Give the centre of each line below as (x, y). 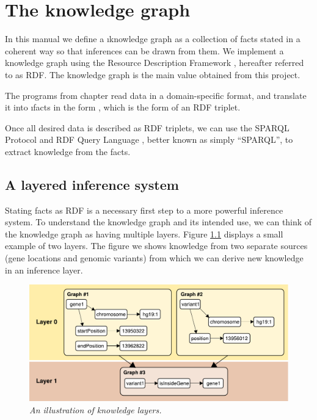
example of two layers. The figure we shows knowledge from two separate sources (156, 246)
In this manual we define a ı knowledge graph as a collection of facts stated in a (153, 39)
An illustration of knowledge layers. (96, 409)
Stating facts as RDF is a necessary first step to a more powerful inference (144, 210)
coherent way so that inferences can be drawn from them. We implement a (144, 50)
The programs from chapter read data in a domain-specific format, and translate (156, 95)
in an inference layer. (44, 270)
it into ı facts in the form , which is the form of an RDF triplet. (123, 107)
